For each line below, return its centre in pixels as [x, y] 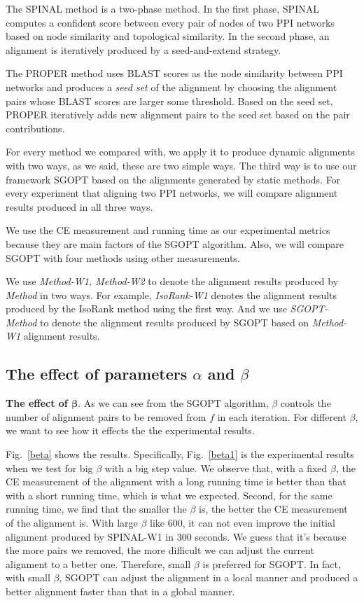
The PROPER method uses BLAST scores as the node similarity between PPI [174, 73]
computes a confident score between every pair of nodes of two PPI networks [170, 22]
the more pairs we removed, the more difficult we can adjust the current [160, 550]
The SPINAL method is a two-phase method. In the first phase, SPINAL [162, 8]
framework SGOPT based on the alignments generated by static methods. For [173, 179]
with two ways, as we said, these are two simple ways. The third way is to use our [181, 165]
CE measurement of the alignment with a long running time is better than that [176, 481]
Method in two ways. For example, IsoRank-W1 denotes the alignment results [171, 294]
